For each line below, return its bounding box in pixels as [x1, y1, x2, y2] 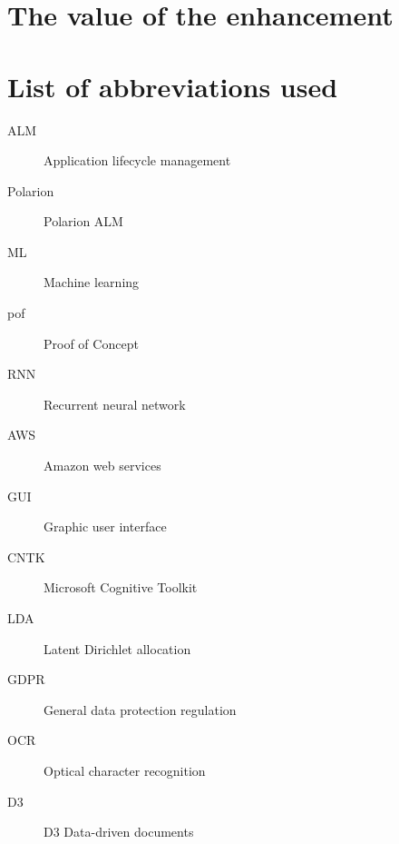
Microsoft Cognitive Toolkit [44, 578, 198, 597]
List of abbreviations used [7, 67, 338, 104]
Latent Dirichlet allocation [44, 639, 191, 658]
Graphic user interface [44, 517, 167, 536]
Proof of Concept [44, 333, 139, 352]
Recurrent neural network [44, 394, 186, 413]
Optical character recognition [44, 760, 206, 779]
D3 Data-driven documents [44, 822, 194, 841]
